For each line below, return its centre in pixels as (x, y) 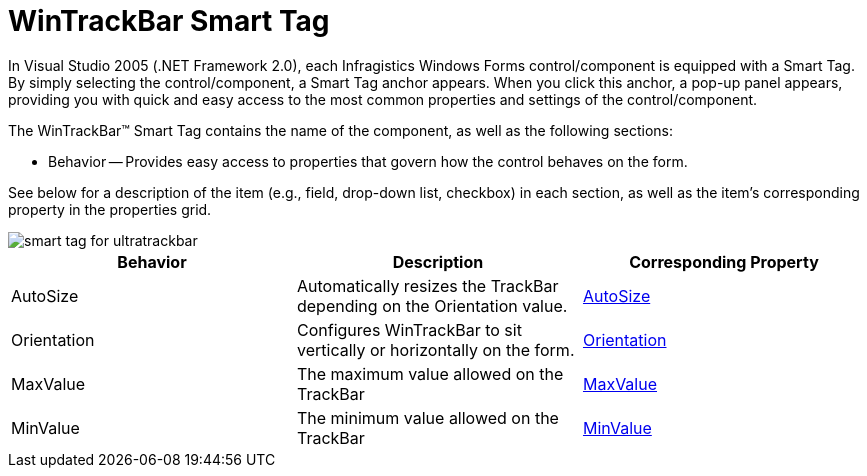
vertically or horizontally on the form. (435, 349)
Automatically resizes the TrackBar (427, 285)
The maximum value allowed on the (430, 373)
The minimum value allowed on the (427, 417)
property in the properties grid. (110, 209)
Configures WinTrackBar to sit (409, 329)
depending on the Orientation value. (432, 305)
